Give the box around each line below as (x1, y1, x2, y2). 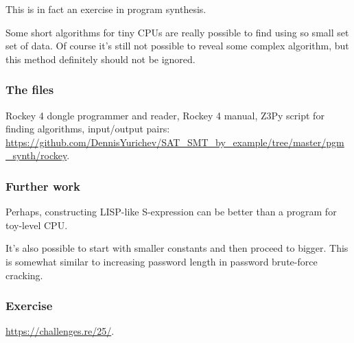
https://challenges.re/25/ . (5, 324, 115, 338)
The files (5, 81, 54, 98)
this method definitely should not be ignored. (5, 51, 196, 66)
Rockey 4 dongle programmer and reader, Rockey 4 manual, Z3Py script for (5, 108, 324, 122)
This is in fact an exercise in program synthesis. (5, 2, 206, 16)
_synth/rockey (5, 148, 67, 163)
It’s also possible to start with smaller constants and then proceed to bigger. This (5, 241, 349, 255)
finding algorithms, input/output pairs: (5, 121, 170, 136)
